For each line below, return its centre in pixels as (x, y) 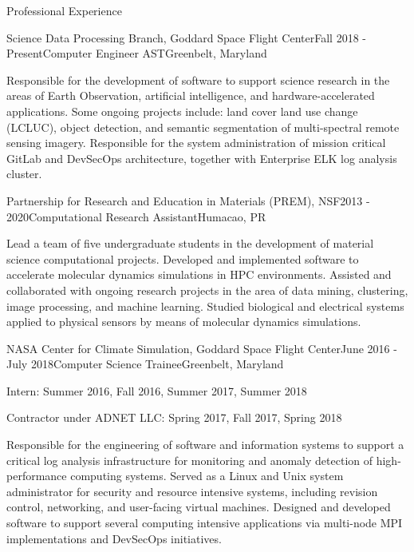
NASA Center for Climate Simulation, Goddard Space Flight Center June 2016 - (202, 348)
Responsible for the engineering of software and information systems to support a (205, 445)
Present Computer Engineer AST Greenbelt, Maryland (137, 53)
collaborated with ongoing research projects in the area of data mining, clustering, (207, 290)
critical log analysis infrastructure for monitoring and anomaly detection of (190, 460)
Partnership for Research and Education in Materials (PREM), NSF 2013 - (188, 200)
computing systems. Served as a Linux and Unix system (207, 476)
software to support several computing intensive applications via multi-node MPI (205, 523)
